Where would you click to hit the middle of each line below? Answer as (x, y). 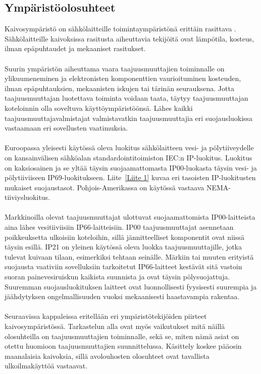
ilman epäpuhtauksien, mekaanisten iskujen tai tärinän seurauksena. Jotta (119, 88)
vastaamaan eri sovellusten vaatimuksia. (66, 128)
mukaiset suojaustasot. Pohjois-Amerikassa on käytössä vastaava (105, 187)
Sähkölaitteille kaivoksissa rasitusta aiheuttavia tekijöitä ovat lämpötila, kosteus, (129, 38)
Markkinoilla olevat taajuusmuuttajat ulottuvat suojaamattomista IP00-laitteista (130, 217)
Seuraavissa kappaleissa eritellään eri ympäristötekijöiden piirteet (106, 316)
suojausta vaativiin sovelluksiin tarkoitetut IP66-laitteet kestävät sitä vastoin (123, 266)
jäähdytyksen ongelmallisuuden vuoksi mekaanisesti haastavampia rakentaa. (122, 296)
